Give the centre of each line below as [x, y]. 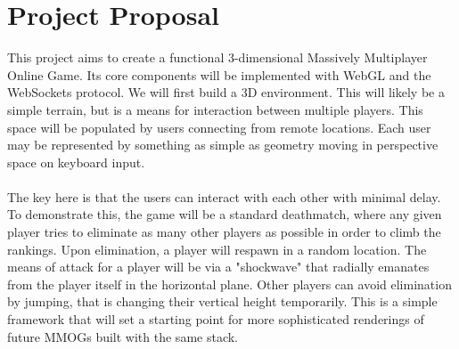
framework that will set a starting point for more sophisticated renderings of [216, 319]
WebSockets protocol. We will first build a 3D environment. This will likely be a [226, 92]
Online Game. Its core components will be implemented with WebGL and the [219, 74]
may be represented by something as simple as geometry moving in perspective [223, 145]
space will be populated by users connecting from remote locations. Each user [219, 127]
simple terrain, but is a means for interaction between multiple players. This [215, 109]
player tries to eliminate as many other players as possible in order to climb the [224, 232]
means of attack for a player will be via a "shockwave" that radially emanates [218, 267]
